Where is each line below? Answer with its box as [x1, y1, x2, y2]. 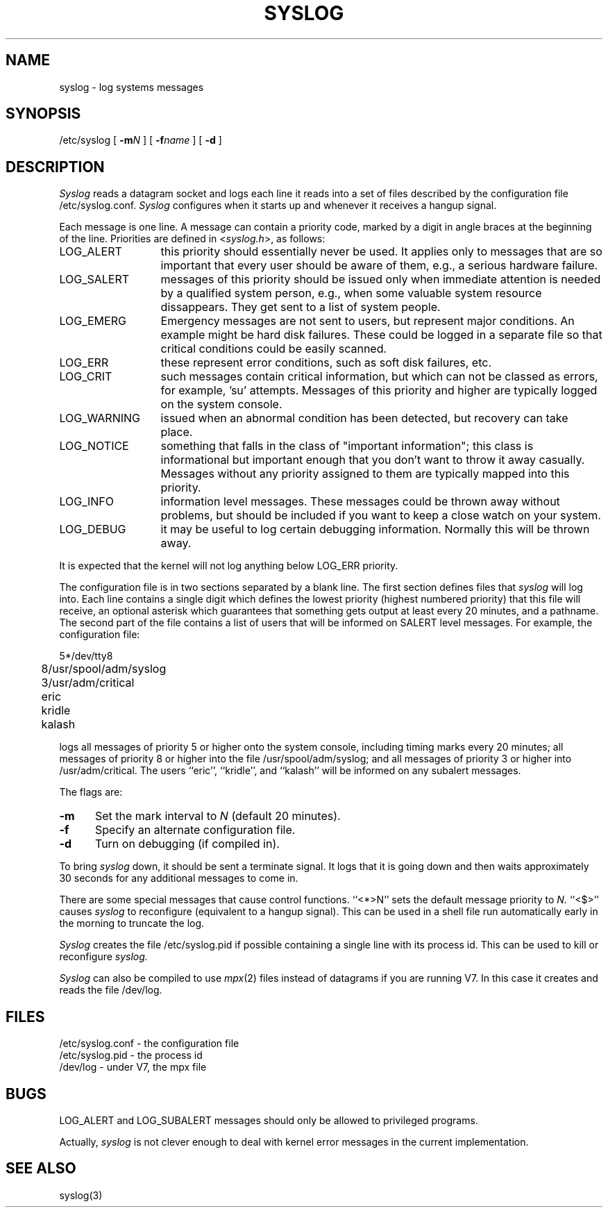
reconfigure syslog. [59, 951, 148, 963]
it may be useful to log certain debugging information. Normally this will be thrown [160, 522, 590, 537]
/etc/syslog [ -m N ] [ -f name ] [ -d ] [59, 134, 222, 147]
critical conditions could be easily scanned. [160, 342, 387, 356]
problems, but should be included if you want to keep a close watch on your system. [160, 508, 601, 523]
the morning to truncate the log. [59, 917, 205, 930]
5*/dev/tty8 [59, 650, 113, 662]
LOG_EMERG [59, 314, 126, 328]
